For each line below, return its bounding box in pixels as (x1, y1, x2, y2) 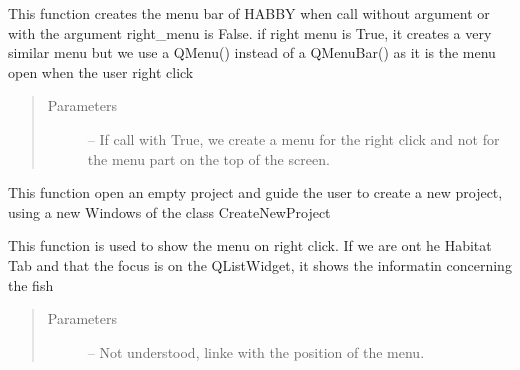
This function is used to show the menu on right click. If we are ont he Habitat (8, 235, 492, 256)
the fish (8, 274, 54, 295)
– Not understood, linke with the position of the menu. (87, 341, 425, 362)
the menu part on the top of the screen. (87, 148, 330, 169)
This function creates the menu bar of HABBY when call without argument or (8, 3, 490, 23)
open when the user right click (8, 61, 194, 82)
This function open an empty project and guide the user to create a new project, (8, 182, 503, 203)
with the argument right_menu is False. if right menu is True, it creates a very (8, 22, 492, 43)
